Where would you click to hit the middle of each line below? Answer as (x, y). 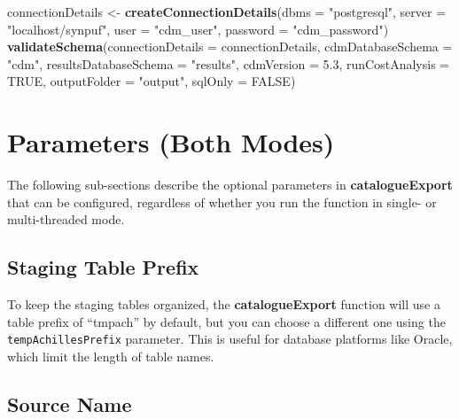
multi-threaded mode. (66, 219)
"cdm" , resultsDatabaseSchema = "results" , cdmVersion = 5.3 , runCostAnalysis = (229, 63)
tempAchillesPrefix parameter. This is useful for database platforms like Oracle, (230, 339)
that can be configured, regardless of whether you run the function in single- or (222, 202)
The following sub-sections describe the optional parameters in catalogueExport (230, 185)
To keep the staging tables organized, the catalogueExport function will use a (224, 304)
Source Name (70, 403)
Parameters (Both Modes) (171, 142)
